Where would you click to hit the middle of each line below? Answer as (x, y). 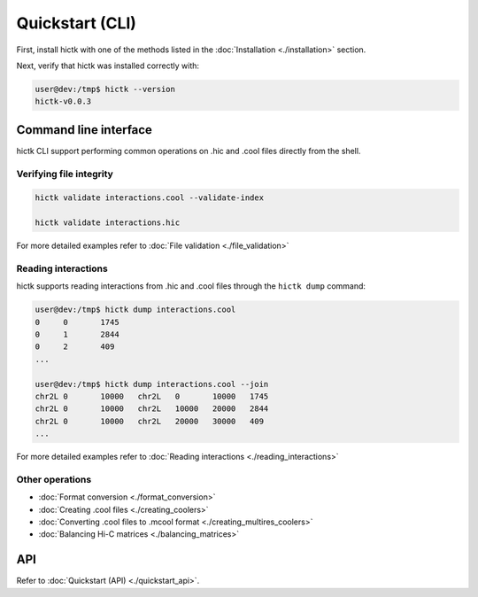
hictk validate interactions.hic (108, 223)
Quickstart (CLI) (77, 23)
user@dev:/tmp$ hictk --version (105, 89)
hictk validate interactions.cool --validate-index (150, 198)
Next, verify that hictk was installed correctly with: (108, 66)
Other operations (54, 479)
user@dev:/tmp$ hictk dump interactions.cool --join (152, 384)
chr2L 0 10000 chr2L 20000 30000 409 (150, 421)
